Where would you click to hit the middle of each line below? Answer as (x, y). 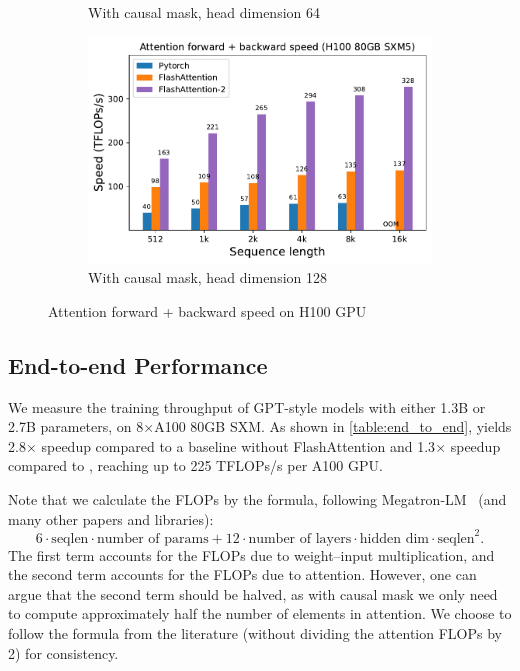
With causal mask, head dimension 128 (208, 277)
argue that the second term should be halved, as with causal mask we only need (253, 593)
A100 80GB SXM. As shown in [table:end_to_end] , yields (333, 426)
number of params (152, 538)
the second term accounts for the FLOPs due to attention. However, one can (242, 574)
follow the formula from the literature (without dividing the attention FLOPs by (255, 633)
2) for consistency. (63, 652)
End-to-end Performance (138, 364)
